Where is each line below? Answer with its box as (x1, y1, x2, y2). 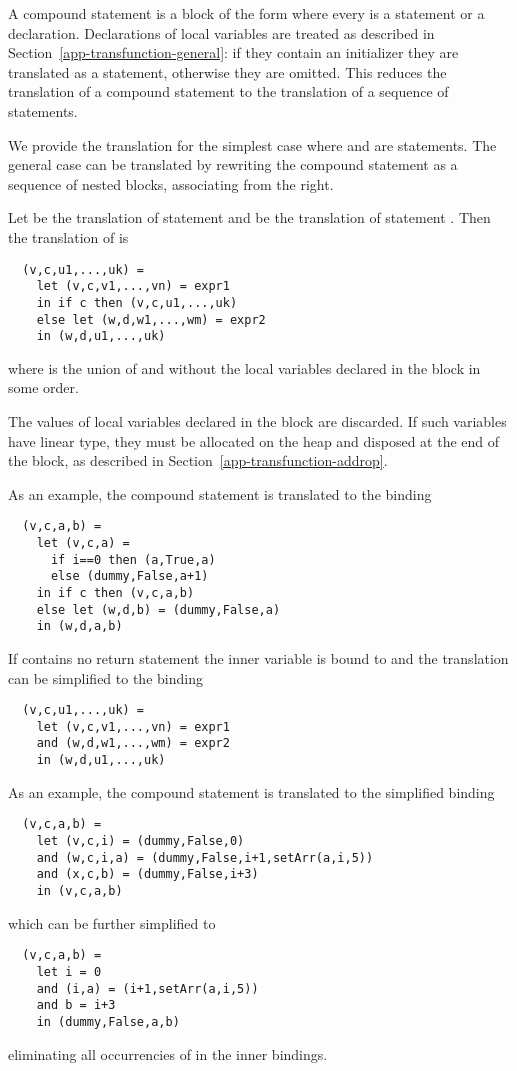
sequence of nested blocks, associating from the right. (8, 173, 334, 194)
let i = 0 (36, 964, 102, 979)
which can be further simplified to (8, 912, 216, 933)
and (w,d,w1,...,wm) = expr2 (36, 736, 230, 751)
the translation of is (8, 226, 129, 247)
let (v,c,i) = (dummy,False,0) (36, 834, 245, 849)
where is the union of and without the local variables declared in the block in (8, 357, 481, 378)
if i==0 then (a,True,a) (50, 552, 216, 567)
